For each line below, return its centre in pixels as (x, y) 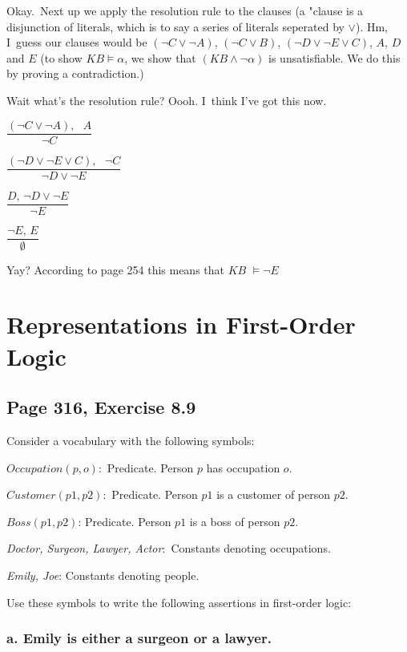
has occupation (243, 467)
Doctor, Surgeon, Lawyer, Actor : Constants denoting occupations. (169, 548)
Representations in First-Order (181, 324)
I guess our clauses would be (77, 42)
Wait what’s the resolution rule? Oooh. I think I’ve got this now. (167, 100)
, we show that (160, 57)
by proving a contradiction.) (75, 73)
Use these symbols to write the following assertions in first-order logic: (179, 602)
